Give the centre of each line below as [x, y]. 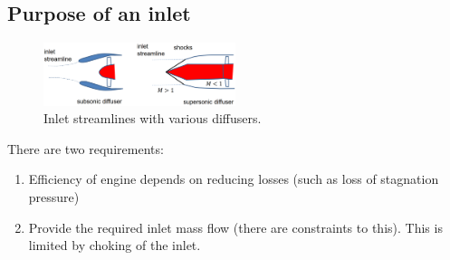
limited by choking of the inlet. [115, 245]
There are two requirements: [86, 148]
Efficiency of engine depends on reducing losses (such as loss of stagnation [234, 179]
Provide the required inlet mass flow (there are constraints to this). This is [235, 227]
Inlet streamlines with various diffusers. [153, 118]
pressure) [54, 196]
